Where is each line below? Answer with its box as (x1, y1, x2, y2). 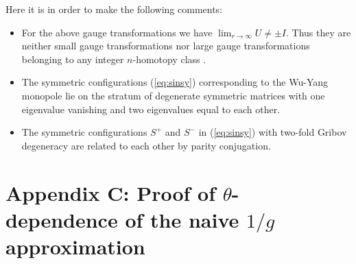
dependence (5, 205, 118, 233)
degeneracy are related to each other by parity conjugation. (21, 138, 271, 152)
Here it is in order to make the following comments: (5, 2, 223, 16)
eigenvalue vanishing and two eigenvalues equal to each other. (21, 101, 281, 116)
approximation (5, 232, 145, 260)
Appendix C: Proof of (5, 178, 215, 206)
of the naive (125, 205, 239, 233)
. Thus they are (286, 25, 351, 39)
